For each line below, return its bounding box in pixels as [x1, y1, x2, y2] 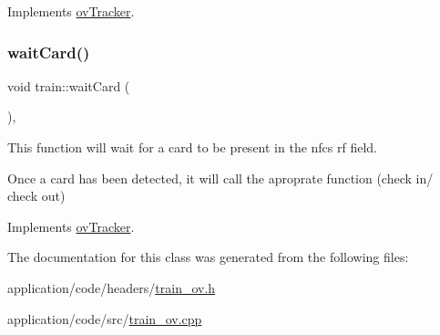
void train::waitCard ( [7, 76, 130, 95]
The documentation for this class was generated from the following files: [7, 247, 409, 267]
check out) [7, 186, 66, 205]
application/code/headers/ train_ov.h [7, 277, 216, 297]
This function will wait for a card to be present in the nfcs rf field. [7, 138, 378, 156]
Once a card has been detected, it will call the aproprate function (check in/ [7, 168, 434, 187]
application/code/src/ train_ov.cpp [7, 309, 202, 328]
